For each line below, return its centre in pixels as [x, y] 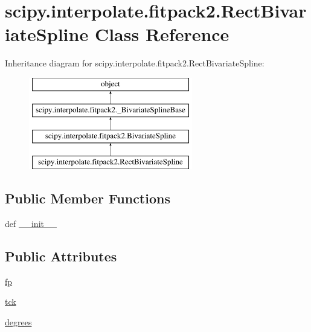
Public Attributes [61, 256]
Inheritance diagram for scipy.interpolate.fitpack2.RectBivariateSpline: [135, 63]
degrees [18, 321]
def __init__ [31, 223]
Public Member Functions [88, 198]
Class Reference [162, 34]
